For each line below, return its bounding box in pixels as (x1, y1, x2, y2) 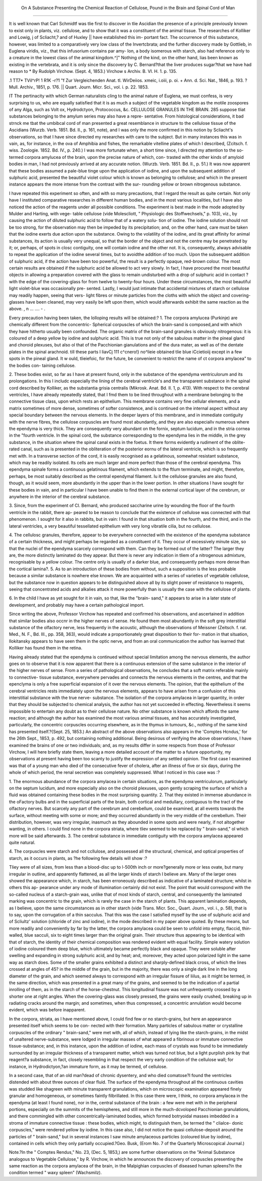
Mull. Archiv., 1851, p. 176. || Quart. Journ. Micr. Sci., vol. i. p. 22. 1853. (9, 84, 149, 90)
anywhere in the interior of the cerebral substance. (9, 494, 111, 499)
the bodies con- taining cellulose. (9, 362, 76, 368)
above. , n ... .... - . (9, 306, 46, 312)
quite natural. (9, 839, 36, 845)
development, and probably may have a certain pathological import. (9, 602, 145, 608)
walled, (9, 932, 24, 938)
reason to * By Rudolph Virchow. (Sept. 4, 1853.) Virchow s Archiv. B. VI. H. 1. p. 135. (9, 68, 177, 74)
